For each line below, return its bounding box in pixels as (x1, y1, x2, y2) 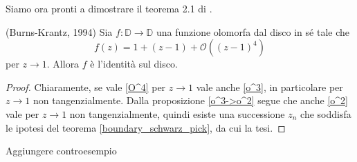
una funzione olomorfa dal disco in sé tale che (156, 24, 349, 39)
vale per (6, 106, 39, 121)
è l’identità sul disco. (90, 57, 178, 71)
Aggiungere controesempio (6, 143, 117, 158)
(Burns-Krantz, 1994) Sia (6, 24, 113, 39)
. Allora (46, 57, 80, 71)
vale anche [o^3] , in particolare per (196, 79, 343, 94)
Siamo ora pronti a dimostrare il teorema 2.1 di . (6, 1, 212, 15)
